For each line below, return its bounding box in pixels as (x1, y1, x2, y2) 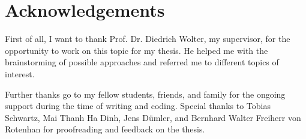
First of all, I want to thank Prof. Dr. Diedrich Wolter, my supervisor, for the (5, 32, 290, 45)
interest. (5, 67, 35, 80)
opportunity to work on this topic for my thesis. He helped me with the (5, 44, 268, 56)
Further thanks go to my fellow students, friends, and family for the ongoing (5, 87, 286, 100)
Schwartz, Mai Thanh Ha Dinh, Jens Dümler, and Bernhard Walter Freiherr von (5, 111, 301, 123)
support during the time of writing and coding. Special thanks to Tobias (5, 99, 271, 112)
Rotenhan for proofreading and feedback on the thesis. (5, 123, 205, 135)
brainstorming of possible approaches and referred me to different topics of (5, 56, 279, 68)
